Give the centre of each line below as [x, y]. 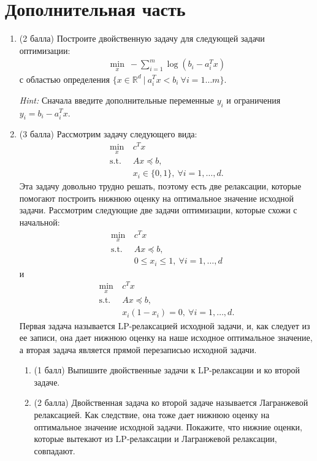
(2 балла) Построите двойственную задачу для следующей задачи [142, 38]
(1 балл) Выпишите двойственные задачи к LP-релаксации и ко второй [167, 370]
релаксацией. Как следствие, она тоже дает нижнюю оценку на [152, 415]
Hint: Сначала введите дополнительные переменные [116, 100]
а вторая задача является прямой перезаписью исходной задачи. [138, 349]
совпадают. [55, 450]
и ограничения [254, 100]
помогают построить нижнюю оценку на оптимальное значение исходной [157, 198]
